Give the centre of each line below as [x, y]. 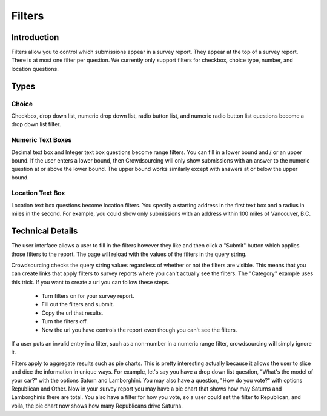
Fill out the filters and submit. [78, 304]
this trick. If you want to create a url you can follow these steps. [90, 282]
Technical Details [45, 231]
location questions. [35, 69]
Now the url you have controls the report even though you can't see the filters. [139, 330]
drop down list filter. [36, 124]
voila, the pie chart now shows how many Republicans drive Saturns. [97, 406]
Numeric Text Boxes [41, 140]
